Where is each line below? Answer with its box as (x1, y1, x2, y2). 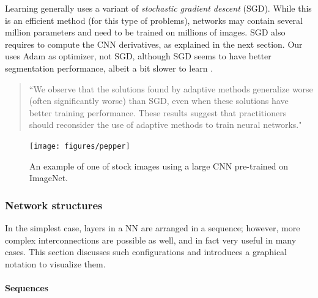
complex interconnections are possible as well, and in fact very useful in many (5, 233, 297, 246)
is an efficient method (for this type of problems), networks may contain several (5, 13, 303, 26)
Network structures (5, 197, 103, 212)
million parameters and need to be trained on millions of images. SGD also (5, 26, 286, 39)
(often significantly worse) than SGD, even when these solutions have (29, 94, 289, 107)
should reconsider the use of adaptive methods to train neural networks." (29, 118, 302, 131)
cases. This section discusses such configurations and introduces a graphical (5, 245, 287, 258)
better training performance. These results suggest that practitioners (29, 106, 287, 119)
